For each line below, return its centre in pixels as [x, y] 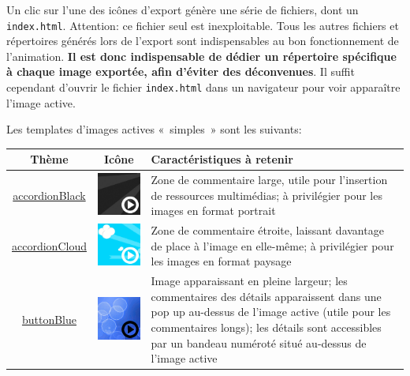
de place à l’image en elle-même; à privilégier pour [272, 245]
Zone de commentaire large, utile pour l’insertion [269, 180]
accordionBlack [49, 195]
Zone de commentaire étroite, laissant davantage [267, 230]
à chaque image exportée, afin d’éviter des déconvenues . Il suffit [181, 71]
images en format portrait [213, 211]
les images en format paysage [221, 261]
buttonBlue [49, 320]
